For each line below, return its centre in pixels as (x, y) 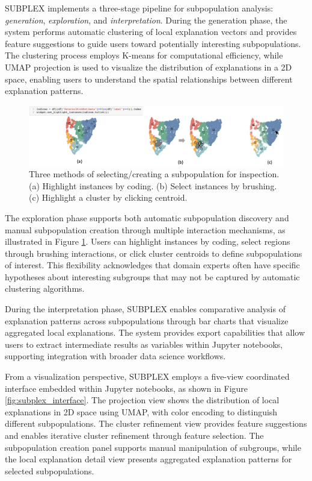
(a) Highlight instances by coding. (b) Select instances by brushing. (153, 185)
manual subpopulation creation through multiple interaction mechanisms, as (145, 229)
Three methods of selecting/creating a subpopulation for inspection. (154, 174)
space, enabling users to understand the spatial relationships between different (149, 79)
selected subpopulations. (50, 470)
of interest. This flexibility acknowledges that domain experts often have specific (152, 265)
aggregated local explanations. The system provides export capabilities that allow (155, 332)
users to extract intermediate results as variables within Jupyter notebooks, (144, 344)
